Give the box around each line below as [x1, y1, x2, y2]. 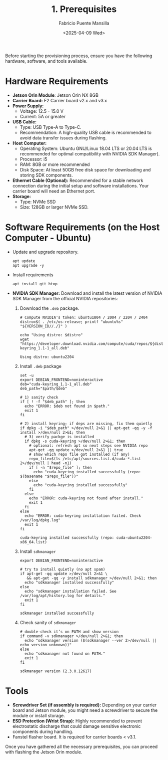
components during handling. [12, 728, 73, 734]
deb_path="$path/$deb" [19, 386, 67, 391]
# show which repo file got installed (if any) [29, 452, 130, 457]
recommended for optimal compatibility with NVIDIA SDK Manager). [19, 150, 160, 156]
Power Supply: [12, 103, 44, 109]
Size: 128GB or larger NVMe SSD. [19, 204, 89, 210]
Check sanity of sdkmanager [19, 619, 76, 625]
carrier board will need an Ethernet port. [12, 188, 95, 194]
